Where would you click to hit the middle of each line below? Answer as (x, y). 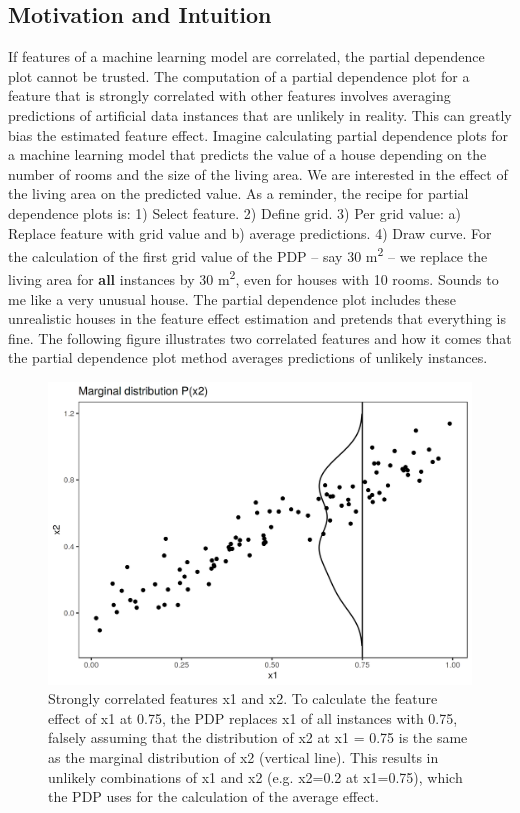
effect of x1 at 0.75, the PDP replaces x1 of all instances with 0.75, (253, 717)
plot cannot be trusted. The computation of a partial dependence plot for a (239, 75)
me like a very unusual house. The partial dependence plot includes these (232, 298)
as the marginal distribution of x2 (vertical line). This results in (243, 757)
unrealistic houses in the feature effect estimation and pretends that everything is (257, 318)
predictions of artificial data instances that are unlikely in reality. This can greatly (260, 114)
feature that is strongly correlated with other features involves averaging (229, 95)
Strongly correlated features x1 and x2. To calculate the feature (243, 698)
